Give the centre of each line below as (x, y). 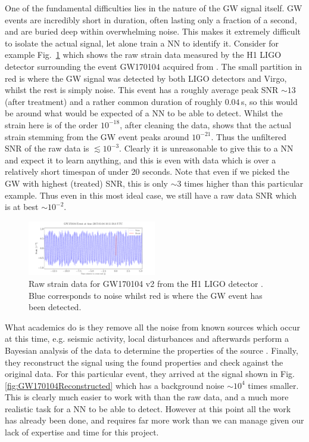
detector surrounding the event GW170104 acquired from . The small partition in (154, 66)
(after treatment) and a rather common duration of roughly (114, 101)
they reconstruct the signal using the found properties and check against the (144, 362)
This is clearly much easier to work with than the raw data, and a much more (147, 397)
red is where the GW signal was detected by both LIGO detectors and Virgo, (146, 78)
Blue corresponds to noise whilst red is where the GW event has (146, 295)
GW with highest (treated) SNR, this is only (86, 183)
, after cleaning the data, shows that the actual (206, 124)
